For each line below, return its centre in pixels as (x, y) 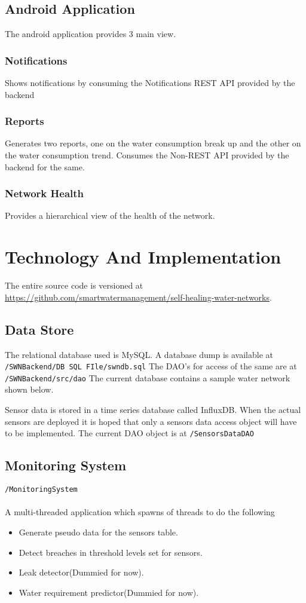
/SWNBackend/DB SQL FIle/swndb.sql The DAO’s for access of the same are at (151, 366)
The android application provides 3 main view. (91, 34)
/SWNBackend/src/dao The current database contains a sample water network (148, 377)
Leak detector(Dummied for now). (81, 572)
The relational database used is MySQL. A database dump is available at (139, 354)
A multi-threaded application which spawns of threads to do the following (140, 512)
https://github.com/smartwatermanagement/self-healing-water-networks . (138, 297)
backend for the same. (45, 166)
